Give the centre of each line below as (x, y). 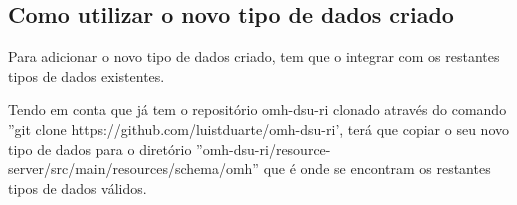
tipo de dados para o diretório (100, 148)
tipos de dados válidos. (77, 187)
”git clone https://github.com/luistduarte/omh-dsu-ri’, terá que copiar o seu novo (258, 128)
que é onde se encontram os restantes (377, 168)
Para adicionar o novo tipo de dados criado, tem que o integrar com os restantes (254, 56)
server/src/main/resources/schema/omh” (133, 168)
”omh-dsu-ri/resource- (263, 148)
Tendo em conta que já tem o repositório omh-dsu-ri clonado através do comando (257, 109)
